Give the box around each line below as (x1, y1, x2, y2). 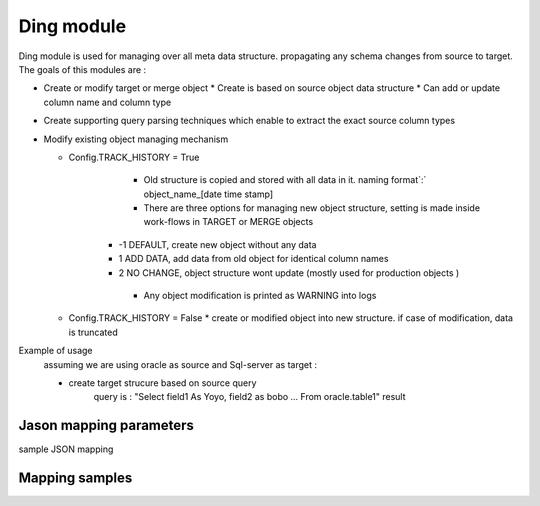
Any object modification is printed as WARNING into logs (143, 290, 377, 302)
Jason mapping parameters (18, 417, 195, 434)
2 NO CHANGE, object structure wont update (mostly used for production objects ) (118, 266, 460, 279)
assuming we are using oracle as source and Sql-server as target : (43, 358, 317, 370)
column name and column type (43, 96, 172, 108)
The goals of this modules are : (18, 63, 147, 75)
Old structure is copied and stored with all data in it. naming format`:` (143, 174, 427, 186)
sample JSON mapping (18, 443, 114, 455)
